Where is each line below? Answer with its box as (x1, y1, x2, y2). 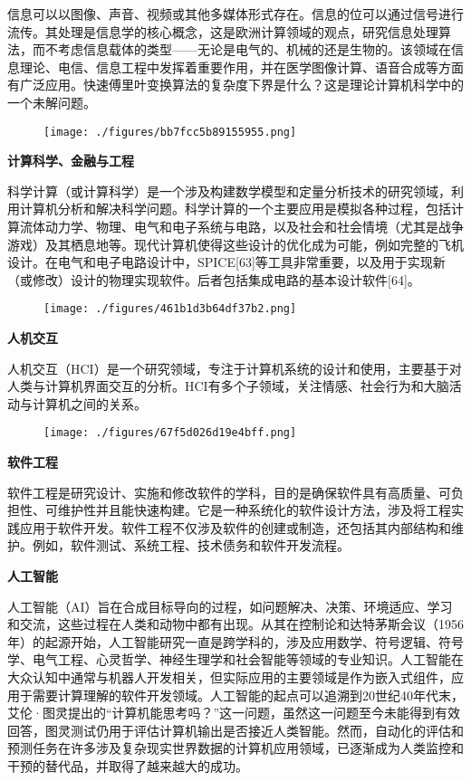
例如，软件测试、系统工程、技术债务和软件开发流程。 (32, 536, 350, 555)
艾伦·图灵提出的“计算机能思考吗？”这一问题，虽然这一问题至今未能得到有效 (7, 703, 461, 722)
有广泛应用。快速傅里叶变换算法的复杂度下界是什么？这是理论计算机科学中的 (7, 75, 464, 94)
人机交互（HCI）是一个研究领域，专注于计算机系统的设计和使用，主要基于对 (7, 358, 462, 377)
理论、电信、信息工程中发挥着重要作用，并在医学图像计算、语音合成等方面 (19, 57, 464, 76)
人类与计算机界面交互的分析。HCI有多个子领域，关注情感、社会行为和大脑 (7, 376, 449, 395)
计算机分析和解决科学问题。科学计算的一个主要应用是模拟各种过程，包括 (19, 199, 451, 218)
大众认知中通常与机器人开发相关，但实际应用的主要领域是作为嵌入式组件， (7, 668, 451, 686)
